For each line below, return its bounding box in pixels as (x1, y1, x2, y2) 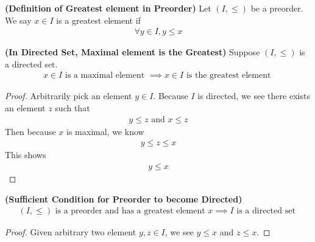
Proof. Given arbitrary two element (5, 226, 136, 238)
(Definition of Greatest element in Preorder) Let (5, 2, 211, 14)
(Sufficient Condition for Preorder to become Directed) (5, 192, 242, 205)
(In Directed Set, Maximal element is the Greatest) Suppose (5, 46, 260, 58)
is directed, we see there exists (197, 89, 310, 102)
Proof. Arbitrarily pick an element (5, 89, 132, 102)
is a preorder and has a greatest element (55, 207, 205, 216)
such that (55, 102, 90, 114)
